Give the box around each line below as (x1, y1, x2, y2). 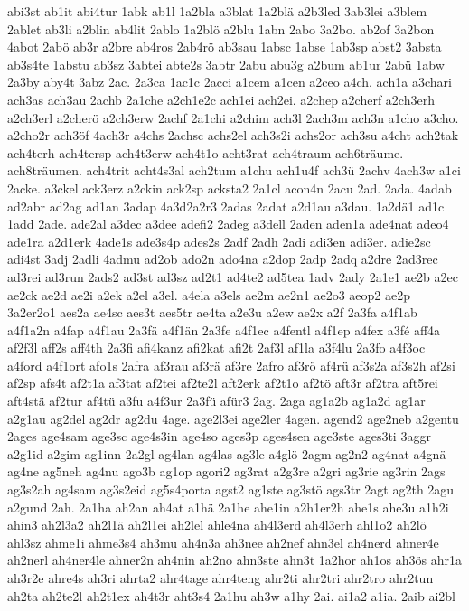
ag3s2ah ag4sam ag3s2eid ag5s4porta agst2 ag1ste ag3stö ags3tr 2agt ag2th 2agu (7, 480, 455, 499)
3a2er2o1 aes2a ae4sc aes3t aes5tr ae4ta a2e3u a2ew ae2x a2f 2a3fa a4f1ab (7, 303, 417, 322)
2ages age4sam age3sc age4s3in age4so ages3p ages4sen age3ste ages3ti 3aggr (7, 427, 431, 446)
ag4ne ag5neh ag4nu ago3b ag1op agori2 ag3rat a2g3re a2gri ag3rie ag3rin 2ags (7, 462, 446, 481)
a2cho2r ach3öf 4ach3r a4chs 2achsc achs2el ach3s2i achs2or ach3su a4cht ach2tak (7, 126, 459, 145)
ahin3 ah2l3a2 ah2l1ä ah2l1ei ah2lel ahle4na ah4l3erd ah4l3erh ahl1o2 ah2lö (7, 515, 427, 534)
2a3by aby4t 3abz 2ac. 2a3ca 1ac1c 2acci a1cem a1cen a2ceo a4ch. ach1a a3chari (7, 72, 452, 91)
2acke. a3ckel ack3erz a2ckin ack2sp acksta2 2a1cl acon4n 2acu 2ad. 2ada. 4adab (7, 178, 452, 197)
